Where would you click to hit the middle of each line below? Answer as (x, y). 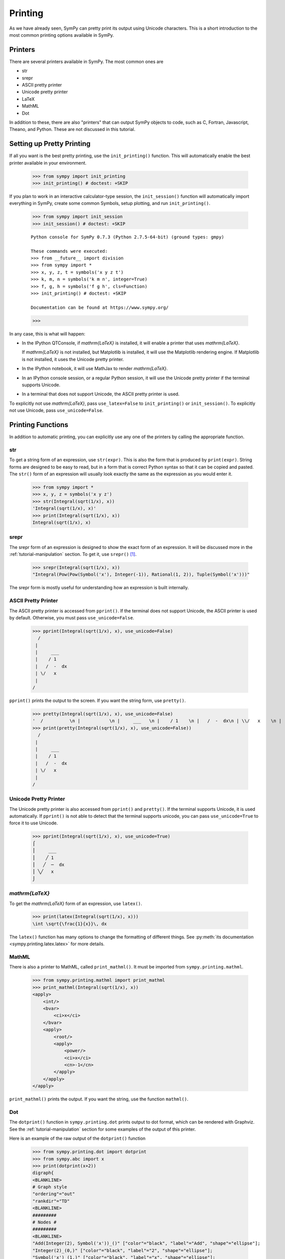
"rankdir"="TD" (51, 1201)
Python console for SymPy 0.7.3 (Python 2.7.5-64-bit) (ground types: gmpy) (128, 237)
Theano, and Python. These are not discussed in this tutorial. (72, 129)
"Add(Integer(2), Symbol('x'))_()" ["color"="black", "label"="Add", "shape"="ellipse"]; (147, 1243)
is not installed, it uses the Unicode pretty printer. (73, 359)
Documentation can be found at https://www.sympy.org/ (100, 307)
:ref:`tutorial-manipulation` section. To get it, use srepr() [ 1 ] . (73, 554)
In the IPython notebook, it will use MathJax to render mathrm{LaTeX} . (95, 369)
